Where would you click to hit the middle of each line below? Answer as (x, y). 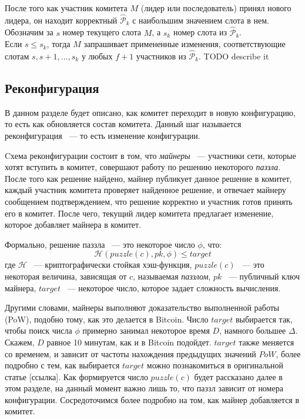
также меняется (267, 342)
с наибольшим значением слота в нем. (201, 20)
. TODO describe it (234, 56)
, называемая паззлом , (172, 276)
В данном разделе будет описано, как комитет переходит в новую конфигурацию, (150, 112)
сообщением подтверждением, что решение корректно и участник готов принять (149, 201)
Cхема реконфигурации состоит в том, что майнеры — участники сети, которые (150, 155)
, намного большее (253, 330)
